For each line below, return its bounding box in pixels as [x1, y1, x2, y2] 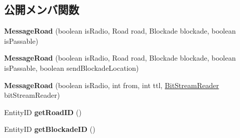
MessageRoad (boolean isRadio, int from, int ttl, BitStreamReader [4, 79, 219, 90]
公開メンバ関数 [4, 2, 79, 17]
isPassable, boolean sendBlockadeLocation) [4, 62, 139, 73]
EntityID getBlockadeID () [4, 124, 95, 134]
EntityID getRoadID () [4, 106, 82, 117]
